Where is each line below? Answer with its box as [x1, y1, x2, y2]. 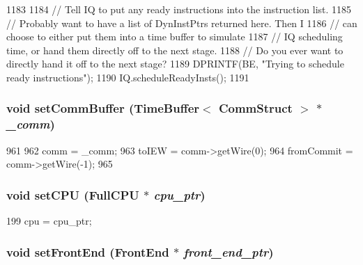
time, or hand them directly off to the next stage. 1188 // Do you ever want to [6, 42, 343, 57]
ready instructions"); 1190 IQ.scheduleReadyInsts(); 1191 [6, 70, 249, 84]
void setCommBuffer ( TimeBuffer [6, 99, 200, 117]
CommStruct [218, 99, 293, 117]
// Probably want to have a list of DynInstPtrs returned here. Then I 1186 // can [6, 15, 357, 30]
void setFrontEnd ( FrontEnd [6, 243, 169, 260]
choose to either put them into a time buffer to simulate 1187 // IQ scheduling [6, 29, 343, 44]
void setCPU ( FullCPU [6, 186, 139, 203]
